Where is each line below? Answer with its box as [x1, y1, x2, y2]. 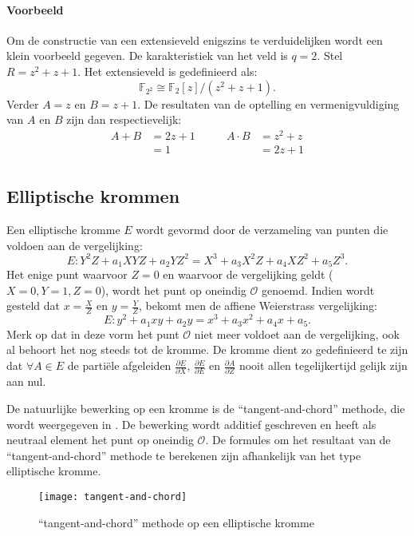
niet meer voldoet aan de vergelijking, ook [194, 325, 400, 342]
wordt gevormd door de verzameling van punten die [136, 221, 388, 238]
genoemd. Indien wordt [261, 281, 375, 298]
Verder [6, 95, 39, 112]
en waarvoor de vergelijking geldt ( [163, 266, 333, 283]
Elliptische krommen [6, 184, 180, 208]
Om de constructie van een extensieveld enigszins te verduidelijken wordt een [6, 31, 383, 48]
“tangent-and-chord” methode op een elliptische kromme [38, 514, 314, 530]
